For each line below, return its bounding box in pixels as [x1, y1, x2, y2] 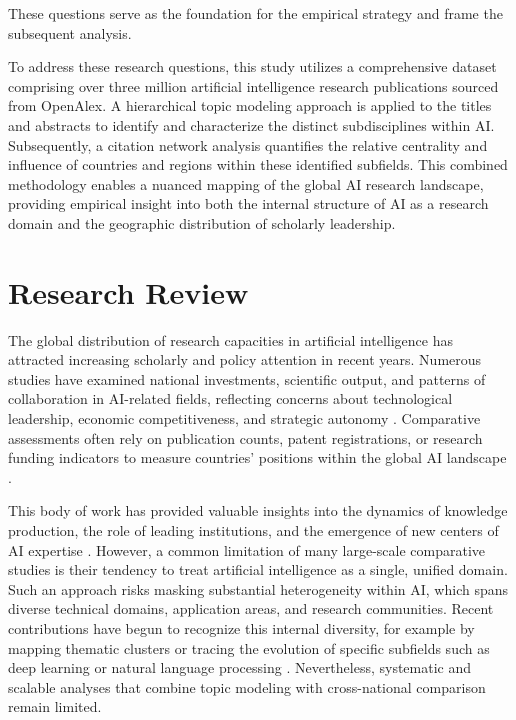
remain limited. [8, 696, 102, 717]
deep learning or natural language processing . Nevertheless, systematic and [8, 657, 472, 678]
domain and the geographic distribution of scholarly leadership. [8, 212, 396, 233]
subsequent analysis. [8, 22, 132, 43]
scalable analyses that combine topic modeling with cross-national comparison [8, 676, 486, 697]
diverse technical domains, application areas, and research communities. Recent [8, 598, 494, 619]
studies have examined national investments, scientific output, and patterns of [8, 368, 486, 389]
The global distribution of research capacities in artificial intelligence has [8, 329, 453, 350]
